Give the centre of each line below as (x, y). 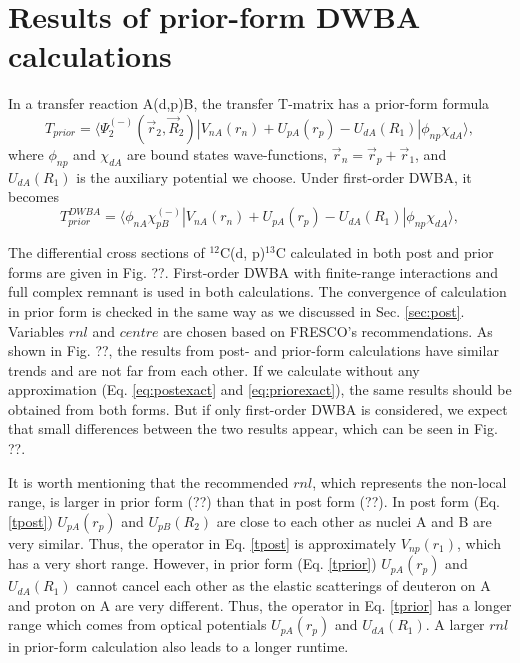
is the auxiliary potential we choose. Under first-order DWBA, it (274, 176)
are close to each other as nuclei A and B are (354, 520)
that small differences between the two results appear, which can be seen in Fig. (253, 428)
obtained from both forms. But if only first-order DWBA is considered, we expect (258, 408)
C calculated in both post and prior (384, 252)
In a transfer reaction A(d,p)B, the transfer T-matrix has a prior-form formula (249, 103)
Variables (36, 330)
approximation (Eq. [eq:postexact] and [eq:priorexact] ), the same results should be (260, 389)
